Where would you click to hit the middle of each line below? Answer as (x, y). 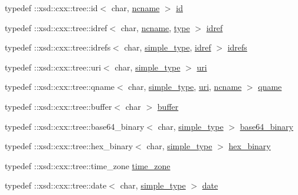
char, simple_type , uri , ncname (185, 87)
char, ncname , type (155, 27)
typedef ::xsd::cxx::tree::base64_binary (75, 126)
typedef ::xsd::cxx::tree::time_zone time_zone (88, 165)
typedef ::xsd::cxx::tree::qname (60, 87)
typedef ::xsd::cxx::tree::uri (53, 67)
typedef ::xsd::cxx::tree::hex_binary (69, 146)
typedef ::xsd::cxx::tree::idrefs (58, 47)
